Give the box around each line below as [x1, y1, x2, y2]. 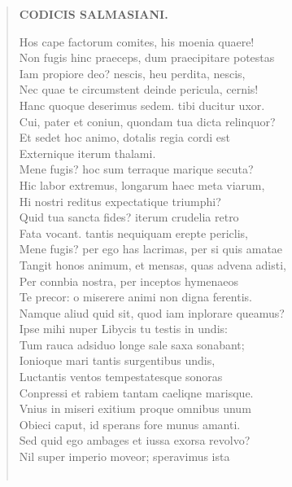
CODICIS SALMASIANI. [19, 6, 168, 22]
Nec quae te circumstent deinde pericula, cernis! [19, 81, 259, 98]
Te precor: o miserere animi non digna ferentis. [19, 288, 252, 305]
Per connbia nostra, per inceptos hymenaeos [19, 272, 239, 289]
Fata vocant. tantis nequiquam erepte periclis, [19, 224, 249, 241]
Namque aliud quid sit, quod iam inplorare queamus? [19, 304, 285, 321]
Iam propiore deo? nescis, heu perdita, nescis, [19, 64, 246, 81]
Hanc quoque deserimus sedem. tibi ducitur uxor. [19, 96, 265, 113]
